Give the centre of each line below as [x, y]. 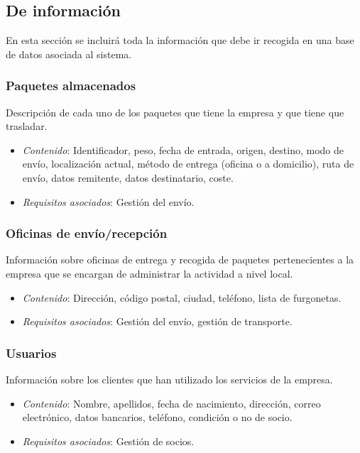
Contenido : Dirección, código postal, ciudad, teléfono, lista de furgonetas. [182, 297]
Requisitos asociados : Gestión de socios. [108, 441]
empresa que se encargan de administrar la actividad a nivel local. [149, 273]
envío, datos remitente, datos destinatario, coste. [128, 177]
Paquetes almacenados [71, 86]
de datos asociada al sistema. [69, 54]
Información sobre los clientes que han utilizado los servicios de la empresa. [169, 379]
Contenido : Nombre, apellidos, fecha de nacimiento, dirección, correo [171, 403]
